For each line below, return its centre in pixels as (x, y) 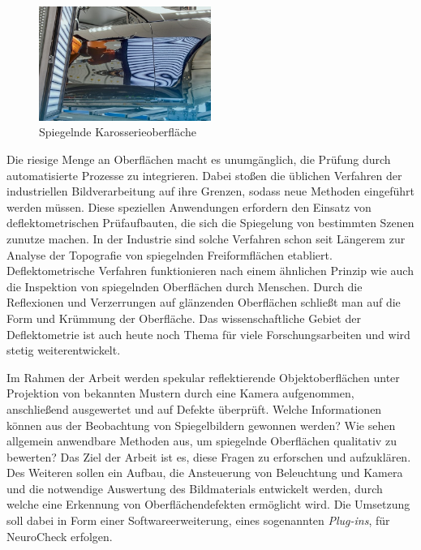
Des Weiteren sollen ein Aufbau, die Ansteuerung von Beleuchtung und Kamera (205, 473)
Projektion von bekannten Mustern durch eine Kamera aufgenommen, (180, 393)
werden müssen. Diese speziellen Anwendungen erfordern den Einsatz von (189, 206)
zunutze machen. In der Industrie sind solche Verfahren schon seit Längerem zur (206, 238)
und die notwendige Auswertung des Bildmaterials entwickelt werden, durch (195, 488)
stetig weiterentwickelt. (64, 350)
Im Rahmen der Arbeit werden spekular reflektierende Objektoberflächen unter (203, 377)
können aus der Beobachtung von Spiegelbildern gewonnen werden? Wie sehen (201, 425)
